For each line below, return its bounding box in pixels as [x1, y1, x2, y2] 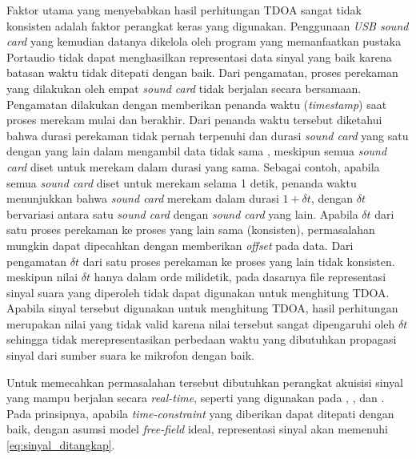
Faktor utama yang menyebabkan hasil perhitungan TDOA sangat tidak [6, 2, 362, 18]
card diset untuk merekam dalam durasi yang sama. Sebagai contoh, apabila [6, 158, 380, 175]
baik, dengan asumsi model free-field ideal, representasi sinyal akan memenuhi [6, 421, 388, 437]
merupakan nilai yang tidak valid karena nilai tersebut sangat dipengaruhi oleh [6, 315, 395, 332]
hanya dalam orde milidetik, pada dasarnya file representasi [94, 268, 386, 285]
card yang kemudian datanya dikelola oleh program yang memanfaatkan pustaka [6, 33, 402, 50]
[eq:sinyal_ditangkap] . [6, 437, 115, 453]
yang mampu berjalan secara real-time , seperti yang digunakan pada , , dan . [6, 389, 385, 406]
